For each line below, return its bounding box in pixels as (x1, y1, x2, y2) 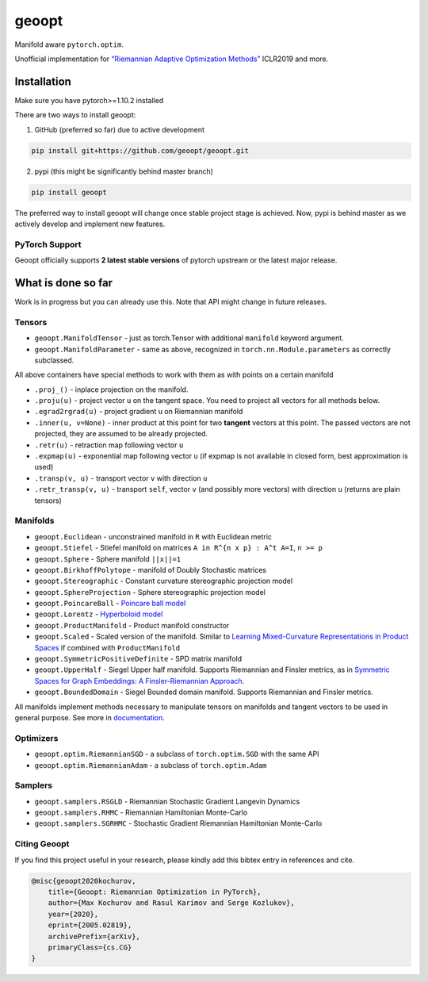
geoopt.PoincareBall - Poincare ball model (34, 599, 186, 608)
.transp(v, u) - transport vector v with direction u (34, 473, 208, 483)
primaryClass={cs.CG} (48, 942, 132, 952)
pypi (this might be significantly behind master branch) (34, 167, 214, 176)
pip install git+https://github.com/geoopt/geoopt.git (31, 146, 249, 155)
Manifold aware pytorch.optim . (14, 40, 124, 49)
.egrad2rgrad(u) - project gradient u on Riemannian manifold (34, 407, 243, 416)
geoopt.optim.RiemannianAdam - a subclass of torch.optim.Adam (34, 760, 267, 769)
